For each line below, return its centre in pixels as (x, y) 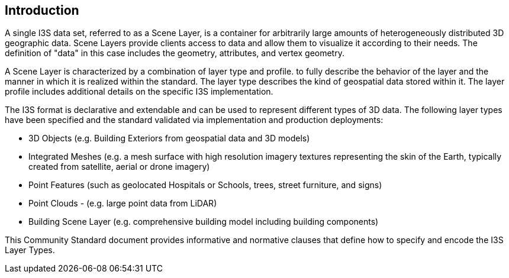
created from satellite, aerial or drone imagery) (119, 167)
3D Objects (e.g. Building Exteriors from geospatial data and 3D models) (169, 138)
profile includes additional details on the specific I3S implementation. (139, 92)
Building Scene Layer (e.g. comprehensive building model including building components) (204, 222)
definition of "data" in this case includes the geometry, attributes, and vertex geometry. (175, 53)
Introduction (42, 10)
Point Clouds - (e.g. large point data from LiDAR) (123, 203)
